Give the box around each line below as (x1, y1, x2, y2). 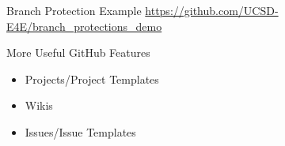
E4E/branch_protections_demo (6, 17, 162, 34)
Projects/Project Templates (25, 70, 159, 87)
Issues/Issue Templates (25, 123, 136, 140)
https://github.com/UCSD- (145, 2, 279, 18)
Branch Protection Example (6, 2, 142, 18)
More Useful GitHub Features (6, 44, 150, 61)
